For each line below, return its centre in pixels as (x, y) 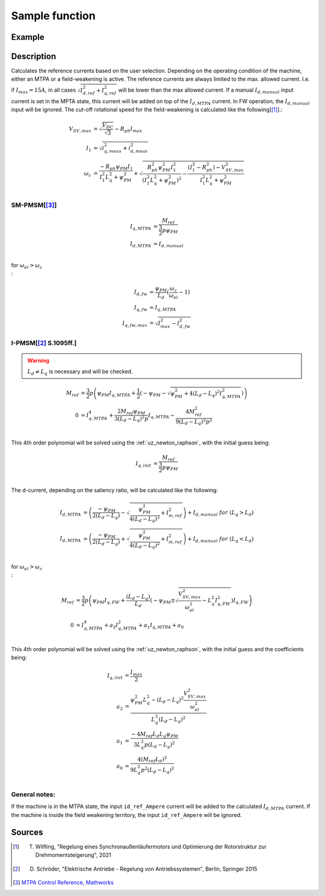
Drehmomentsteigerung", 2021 (73, 855)
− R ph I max (128, 130)
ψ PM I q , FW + (109, 601)
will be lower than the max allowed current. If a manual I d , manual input (206, 90)
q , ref (110, 93)
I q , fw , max (135, 324)
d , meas (139, 151)
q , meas (113, 151)
